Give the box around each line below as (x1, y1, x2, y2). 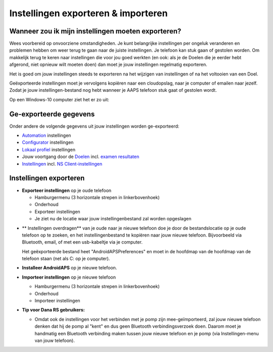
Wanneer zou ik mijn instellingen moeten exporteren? (9, 27, 181, 35)
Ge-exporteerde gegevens (9, 109, 95, 119)
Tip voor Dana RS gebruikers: (22, 307, 85, 313)
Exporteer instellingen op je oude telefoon (22, 187, 112, 193)
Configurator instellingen (22, 139, 74, 145)
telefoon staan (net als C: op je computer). (22, 256, 110, 262)
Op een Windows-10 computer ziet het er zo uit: (9, 96, 110, 102)
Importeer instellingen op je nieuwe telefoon (22, 274, 116, 280)
